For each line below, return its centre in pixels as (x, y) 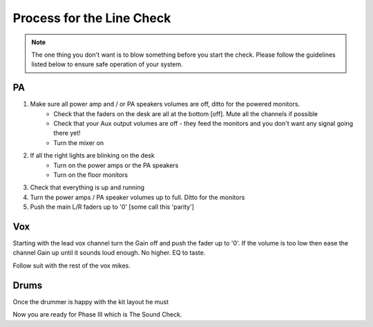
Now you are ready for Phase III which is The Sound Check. (97, 315)
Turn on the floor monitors (90, 175)
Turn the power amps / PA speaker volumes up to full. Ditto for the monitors (137, 197)
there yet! (67, 133)
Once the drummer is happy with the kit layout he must (91, 301)
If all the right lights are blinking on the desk (92, 156)
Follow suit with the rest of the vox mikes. (72, 265)
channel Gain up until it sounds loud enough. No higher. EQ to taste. (109, 253)
